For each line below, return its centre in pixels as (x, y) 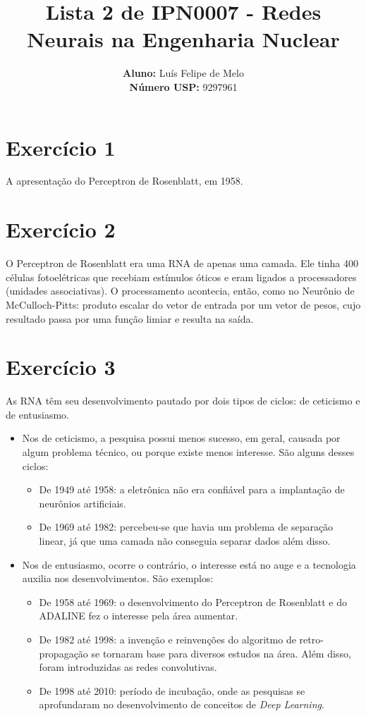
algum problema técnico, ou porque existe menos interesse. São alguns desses (188, 452)
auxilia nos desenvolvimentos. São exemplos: (118, 578)
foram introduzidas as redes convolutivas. (128, 667)
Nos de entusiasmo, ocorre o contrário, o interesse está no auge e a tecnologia (189, 564)
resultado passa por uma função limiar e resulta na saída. (130, 318)
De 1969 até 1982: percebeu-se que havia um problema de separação (186, 527)
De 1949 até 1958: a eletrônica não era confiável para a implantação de (192, 489)
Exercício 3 (61, 367)
